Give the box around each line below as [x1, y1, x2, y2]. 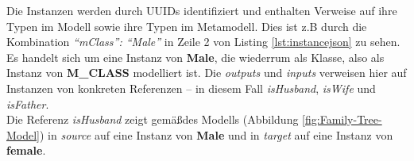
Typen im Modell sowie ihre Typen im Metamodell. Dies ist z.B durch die [6, 17, 367, 34]
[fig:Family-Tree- [302, 111, 382, 128]
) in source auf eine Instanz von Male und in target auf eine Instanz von [40, 126, 393, 143]
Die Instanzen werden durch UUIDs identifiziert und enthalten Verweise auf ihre [6, 2, 397, 18]
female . [6, 142, 46, 159]
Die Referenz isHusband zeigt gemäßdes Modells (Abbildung [6, 111, 299, 128]
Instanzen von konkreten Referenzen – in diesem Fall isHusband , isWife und [6, 79, 376, 96]
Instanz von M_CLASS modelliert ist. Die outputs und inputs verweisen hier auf [6, 64, 407, 81]
